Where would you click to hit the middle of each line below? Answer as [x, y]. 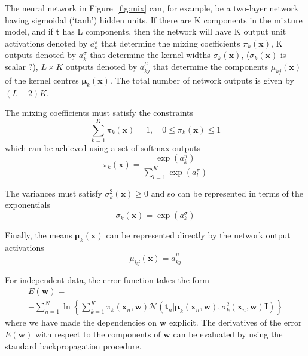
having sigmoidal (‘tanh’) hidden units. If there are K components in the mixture [154, 19]
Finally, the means [39, 234]
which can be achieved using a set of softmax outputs [103, 147]
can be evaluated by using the [228, 334]
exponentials [28, 205]
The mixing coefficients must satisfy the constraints [99, 113]
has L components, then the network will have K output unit [174, 31]
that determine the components [211, 66]
